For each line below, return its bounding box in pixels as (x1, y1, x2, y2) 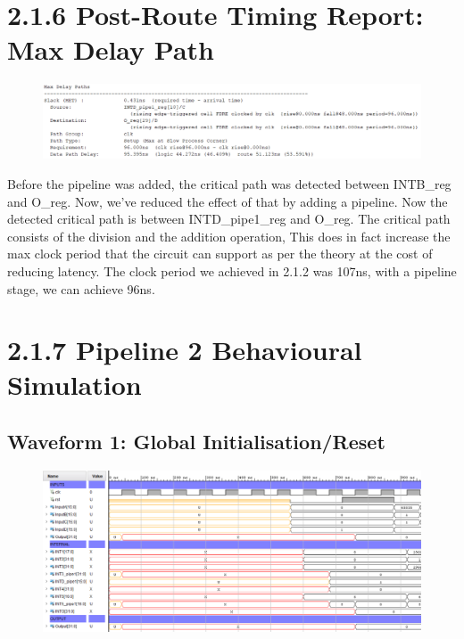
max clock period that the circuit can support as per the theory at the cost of (7, 244, 433, 263)
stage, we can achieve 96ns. (7, 279, 155, 298)
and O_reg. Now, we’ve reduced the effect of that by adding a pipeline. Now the (7, 192, 448, 210)
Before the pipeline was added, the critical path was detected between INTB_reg (7, 174, 452, 193)
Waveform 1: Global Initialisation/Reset (7, 428, 385, 455)
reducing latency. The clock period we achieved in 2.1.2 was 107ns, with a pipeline (7, 261, 457, 280)
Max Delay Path (7, 31, 214, 68)
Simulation (7, 366, 142, 403)
